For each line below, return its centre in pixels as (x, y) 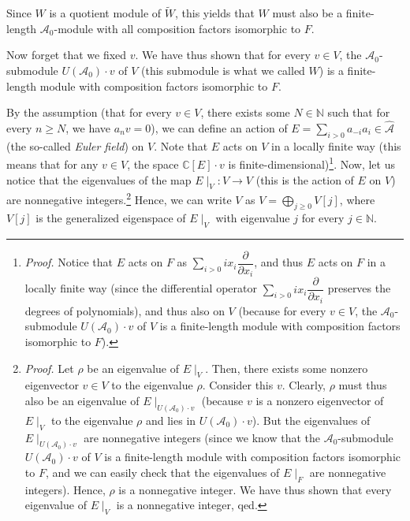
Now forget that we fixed (67, 55)
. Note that (181, 145)
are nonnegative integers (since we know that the (202, 437)
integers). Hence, (65, 489)
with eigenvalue (253, 217)
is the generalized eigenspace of (111, 217)
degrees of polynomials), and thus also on (125, 310)
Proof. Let (49, 368)
